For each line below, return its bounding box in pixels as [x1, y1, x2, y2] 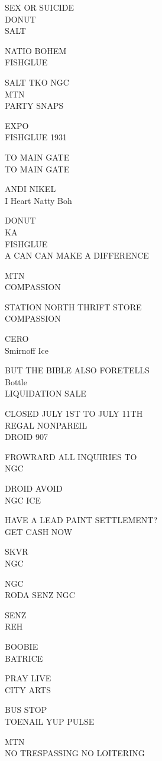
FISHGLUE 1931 [5, 131, 67, 143]
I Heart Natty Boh [5, 194, 72, 206]
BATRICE [5, 652, 43, 664]
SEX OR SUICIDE [5, 1, 74, 13]
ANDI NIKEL [5, 183, 56, 195]
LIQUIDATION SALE [5, 387, 86, 400]
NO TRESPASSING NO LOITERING [5, 747, 145, 759]
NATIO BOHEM [5, 44, 67, 56]
